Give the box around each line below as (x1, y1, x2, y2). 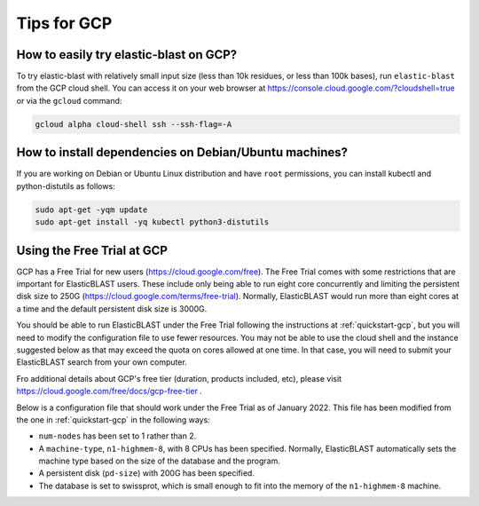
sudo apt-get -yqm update (35, 204, 148, 215)
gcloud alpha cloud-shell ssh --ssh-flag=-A (35, 119, 232, 129)
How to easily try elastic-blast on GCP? (16, 47, 238, 62)
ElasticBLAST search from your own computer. (16, 357, 188, 368)
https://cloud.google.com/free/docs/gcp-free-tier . (16, 386, 203, 397)
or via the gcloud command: (16, 95, 122, 106)
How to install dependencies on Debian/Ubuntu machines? (16, 145, 349, 160)
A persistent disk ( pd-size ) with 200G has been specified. (38, 468, 255, 478)
